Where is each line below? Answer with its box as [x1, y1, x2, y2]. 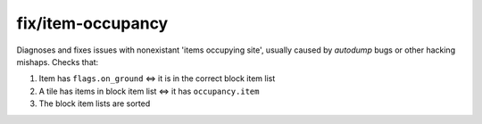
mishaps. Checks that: [16, 56, 99, 67]
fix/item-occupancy [16, 13, 169, 33]
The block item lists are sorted [38, 98, 151, 109]
